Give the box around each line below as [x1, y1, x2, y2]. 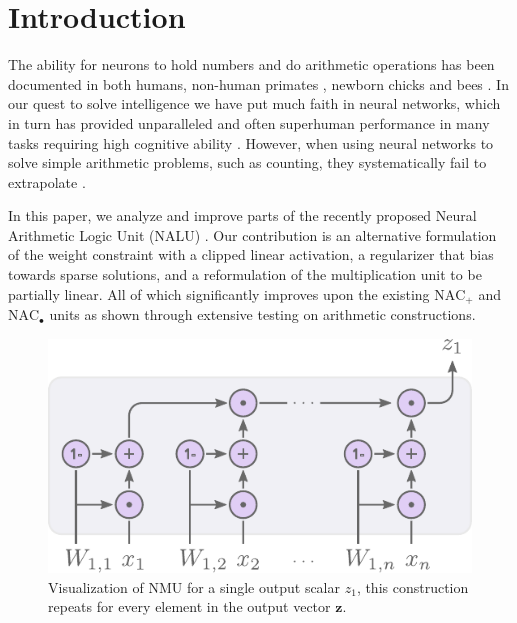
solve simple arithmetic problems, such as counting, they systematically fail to [8, 152, 487, 173]
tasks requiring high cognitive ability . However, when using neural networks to [8, 132, 494, 153]
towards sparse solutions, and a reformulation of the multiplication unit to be [8, 264, 482, 285]
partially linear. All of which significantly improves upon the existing [8, 283, 430, 304]
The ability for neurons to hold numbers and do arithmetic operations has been [8, 54, 495, 75]
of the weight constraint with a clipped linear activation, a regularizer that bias [8, 244, 494, 265]
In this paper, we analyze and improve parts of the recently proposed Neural [8, 205, 477, 226]
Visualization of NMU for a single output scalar [48, 576, 340, 597]
